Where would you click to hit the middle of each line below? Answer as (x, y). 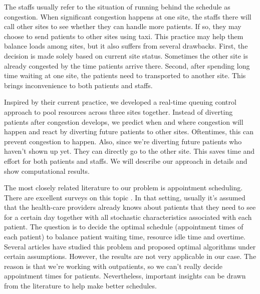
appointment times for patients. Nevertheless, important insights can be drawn (125, 276)
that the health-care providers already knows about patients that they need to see (130, 207)
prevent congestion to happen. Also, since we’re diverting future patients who (123, 141)
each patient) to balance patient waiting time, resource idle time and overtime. (125, 237)
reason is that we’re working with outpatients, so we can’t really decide (113, 266)
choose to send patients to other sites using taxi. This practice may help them (124, 36)
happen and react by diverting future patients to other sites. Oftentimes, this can (129, 131)
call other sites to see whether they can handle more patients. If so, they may (123, 26)
